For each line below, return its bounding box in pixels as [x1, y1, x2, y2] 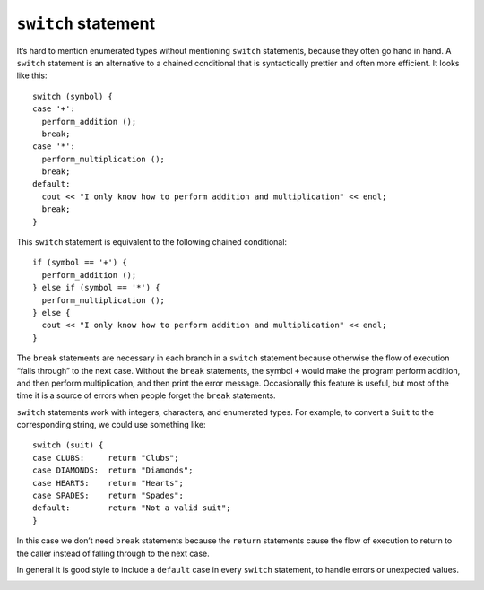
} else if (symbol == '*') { [32, 282, 160, 293]
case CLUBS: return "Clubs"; [32, 453, 179, 463]
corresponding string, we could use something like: [16, 420, 206, 430]
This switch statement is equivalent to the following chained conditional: [16, 237, 287, 247]
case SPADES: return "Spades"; [32, 490, 184, 501]
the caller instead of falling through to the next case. [16, 548, 210, 559]
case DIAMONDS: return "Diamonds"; [32, 465, 194, 475]
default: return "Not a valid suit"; [32, 503, 232, 513]
